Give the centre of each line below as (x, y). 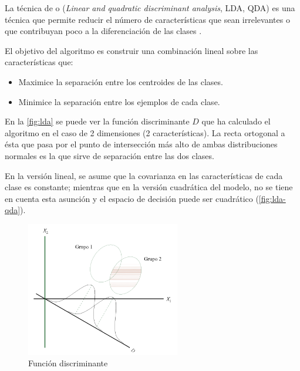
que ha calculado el (236, 121)
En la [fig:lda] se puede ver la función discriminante (97, 121)
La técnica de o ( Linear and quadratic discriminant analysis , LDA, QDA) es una (150, 8)
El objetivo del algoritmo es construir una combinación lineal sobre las (132, 50)
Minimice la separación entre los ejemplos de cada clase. (119, 101)
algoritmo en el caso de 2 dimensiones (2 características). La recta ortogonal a (145, 132)
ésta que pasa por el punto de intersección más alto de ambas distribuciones (141, 144)
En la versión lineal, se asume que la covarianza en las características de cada (144, 175)
